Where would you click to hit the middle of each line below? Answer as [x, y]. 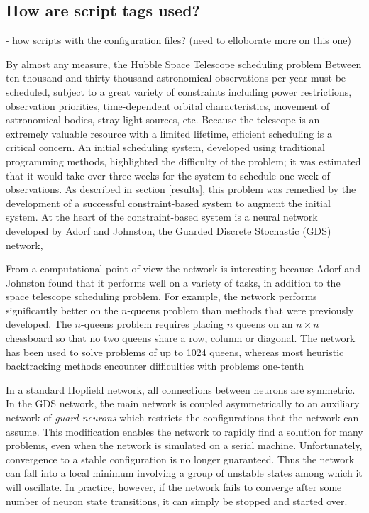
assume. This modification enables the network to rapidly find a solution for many [184, 431]
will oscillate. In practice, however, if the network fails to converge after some [174, 487]
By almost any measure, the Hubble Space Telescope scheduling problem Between [184, 64]
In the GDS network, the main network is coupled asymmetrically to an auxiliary [183, 403]
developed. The [39, 324]
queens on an [264, 324]
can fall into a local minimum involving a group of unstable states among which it [184, 473]
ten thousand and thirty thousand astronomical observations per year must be [176, 78]
